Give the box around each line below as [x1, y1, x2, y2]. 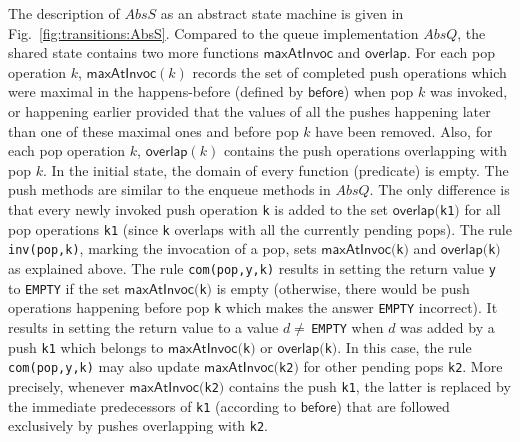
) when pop [343, 81, 414, 102]
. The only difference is [369, 179, 510, 200]
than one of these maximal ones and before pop [8, 120, 299, 141]
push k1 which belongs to [8, 336, 164, 357]
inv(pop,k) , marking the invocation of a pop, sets [8, 238, 317, 259]
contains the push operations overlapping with [223, 140, 507, 161]
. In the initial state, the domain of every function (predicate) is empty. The [42, 159, 509, 180]
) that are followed [336, 395, 450, 416]
